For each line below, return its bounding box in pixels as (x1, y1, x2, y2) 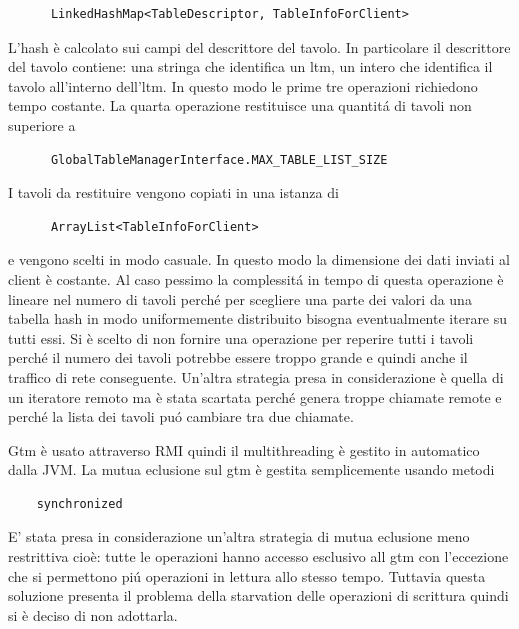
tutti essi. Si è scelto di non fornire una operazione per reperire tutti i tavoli (8, 327, 474, 348)
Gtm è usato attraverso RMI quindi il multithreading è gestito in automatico (8, 439, 480, 460)
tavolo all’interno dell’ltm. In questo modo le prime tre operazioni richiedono (8, 75, 478, 96)
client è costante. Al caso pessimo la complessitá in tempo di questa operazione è (8, 268, 504, 289)
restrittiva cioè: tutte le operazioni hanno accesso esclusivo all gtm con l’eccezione (8, 546, 509, 567)
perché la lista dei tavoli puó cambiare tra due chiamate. (8, 406, 354, 427)
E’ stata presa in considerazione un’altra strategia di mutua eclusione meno (8, 526, 470, 547)
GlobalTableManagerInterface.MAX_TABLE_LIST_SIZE (50, 152, 388, 167)
